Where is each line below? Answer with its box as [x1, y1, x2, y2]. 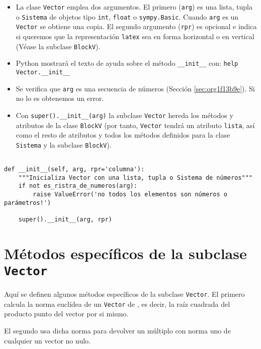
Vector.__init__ [16, 68, 70, 76]
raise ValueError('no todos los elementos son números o [33, 191, 227, 198]
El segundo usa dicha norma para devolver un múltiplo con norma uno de [4, 325, 231, 335]
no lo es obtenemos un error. [16, 93, 104, 103]
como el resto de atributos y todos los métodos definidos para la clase [16, 130, 230, 140]
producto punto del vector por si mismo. [4, 308, 129, 319]
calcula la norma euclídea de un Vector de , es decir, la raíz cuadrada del [4, 298, 230, 309]
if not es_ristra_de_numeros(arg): [18, 182, 137, 190]
